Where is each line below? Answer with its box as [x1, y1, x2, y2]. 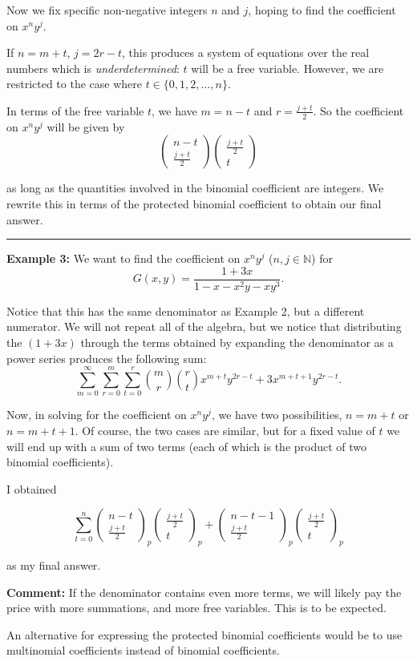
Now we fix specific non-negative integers [6, 2, 208, 18]
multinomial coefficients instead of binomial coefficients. [6, 642, 280, 659]
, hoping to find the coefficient [248, 2, 396, 18]
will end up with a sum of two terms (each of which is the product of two [6, 437, 367, 454]
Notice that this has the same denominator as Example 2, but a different [6, 302, 365, 319]
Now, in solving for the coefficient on [6, 406, 187, 423]
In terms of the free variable [6, 102, 144, 119]
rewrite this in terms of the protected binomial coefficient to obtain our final [6, 195, 382, 212]
